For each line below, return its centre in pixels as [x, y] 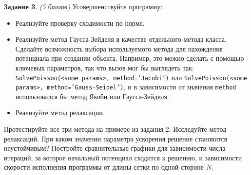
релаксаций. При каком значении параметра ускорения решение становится [116, 138]
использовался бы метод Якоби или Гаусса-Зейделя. [92, 96]
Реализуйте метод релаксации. [60, 113]
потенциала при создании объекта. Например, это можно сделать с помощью [130, 58]
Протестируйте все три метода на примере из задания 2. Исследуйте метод [115, 129]
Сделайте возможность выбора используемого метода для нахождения [119, 48]
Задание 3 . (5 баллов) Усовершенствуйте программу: [83, 6]
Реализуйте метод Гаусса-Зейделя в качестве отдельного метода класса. [121, 39]
